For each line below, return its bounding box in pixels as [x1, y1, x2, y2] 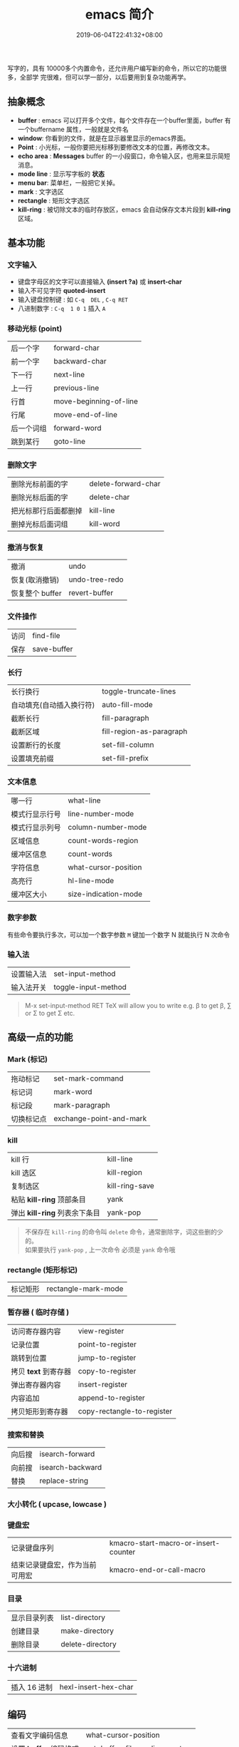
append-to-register [78, 1393, 146, 1403]
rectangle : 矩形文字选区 [17, 196, 90, 205]
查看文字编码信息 [11, 1731, 69, 1741]
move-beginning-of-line [53, 396, 139, 406]
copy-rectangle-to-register [78, 1406, 173, 1416]
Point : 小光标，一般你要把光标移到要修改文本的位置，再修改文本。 [17, 143, 213, 151]
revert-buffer [68, 588, 114, 598]
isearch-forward [39, 1448, 95, 1458]
